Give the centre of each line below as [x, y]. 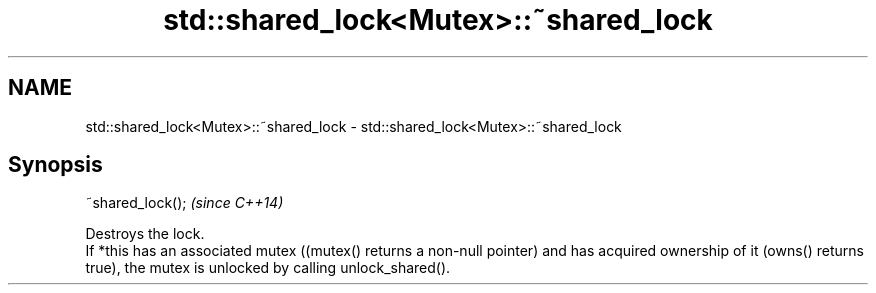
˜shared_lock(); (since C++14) [184, 203]
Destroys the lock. [145, 234]
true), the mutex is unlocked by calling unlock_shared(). [268, 268]
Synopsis [55, 165]
